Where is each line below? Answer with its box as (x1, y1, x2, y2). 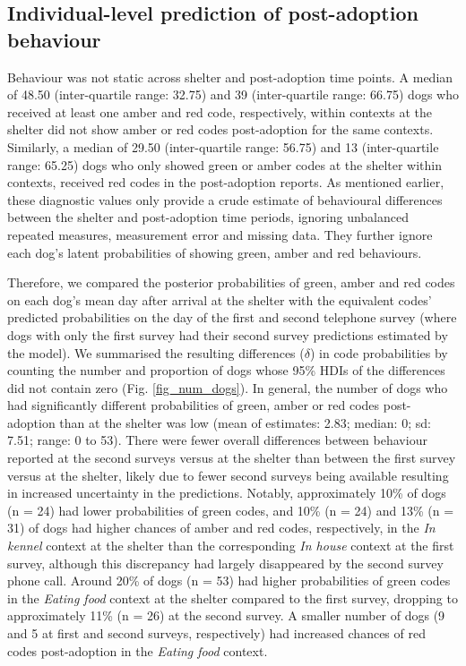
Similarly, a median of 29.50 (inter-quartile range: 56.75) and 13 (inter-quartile (7, 137, 439, 156)
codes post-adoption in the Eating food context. (7, 641, 268, 660)
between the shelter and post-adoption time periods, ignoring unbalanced (7, 208, 409, 226)
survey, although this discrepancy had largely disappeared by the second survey (7, 553, 444, 572)
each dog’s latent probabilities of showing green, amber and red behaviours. (7, 243, 422, 261)
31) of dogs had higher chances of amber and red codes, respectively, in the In (7, 518, 436, 537)
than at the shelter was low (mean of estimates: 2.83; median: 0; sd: (59, 413, 431, 431)
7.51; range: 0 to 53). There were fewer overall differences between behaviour (7, 431, 427, 449)
